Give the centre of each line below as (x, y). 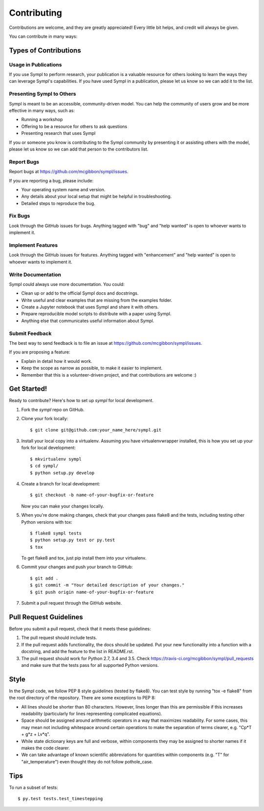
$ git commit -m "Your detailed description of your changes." (107, 585)
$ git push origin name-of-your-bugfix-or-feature (92, 592)
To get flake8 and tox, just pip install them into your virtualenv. (84, 558)
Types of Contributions (45, 50)
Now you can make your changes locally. (63, 506)
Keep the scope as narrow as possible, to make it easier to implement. (92, 368)
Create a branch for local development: (61, 483)
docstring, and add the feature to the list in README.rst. (77, 652)
